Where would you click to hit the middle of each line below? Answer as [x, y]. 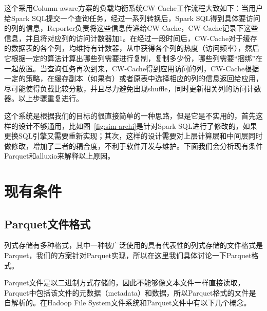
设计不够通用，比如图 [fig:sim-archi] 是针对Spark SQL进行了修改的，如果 [138, 125]
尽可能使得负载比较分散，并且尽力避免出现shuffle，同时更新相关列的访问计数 [133, 88]
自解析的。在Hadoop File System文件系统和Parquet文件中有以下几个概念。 [128, 303]
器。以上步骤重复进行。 [44, 98]
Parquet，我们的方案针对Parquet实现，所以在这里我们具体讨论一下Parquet [128, 255]
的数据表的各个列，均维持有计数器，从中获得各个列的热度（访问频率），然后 [132, 48]
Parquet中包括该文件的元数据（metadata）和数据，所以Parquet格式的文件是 [130, 292]
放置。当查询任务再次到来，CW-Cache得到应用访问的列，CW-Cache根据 [139, 68]
